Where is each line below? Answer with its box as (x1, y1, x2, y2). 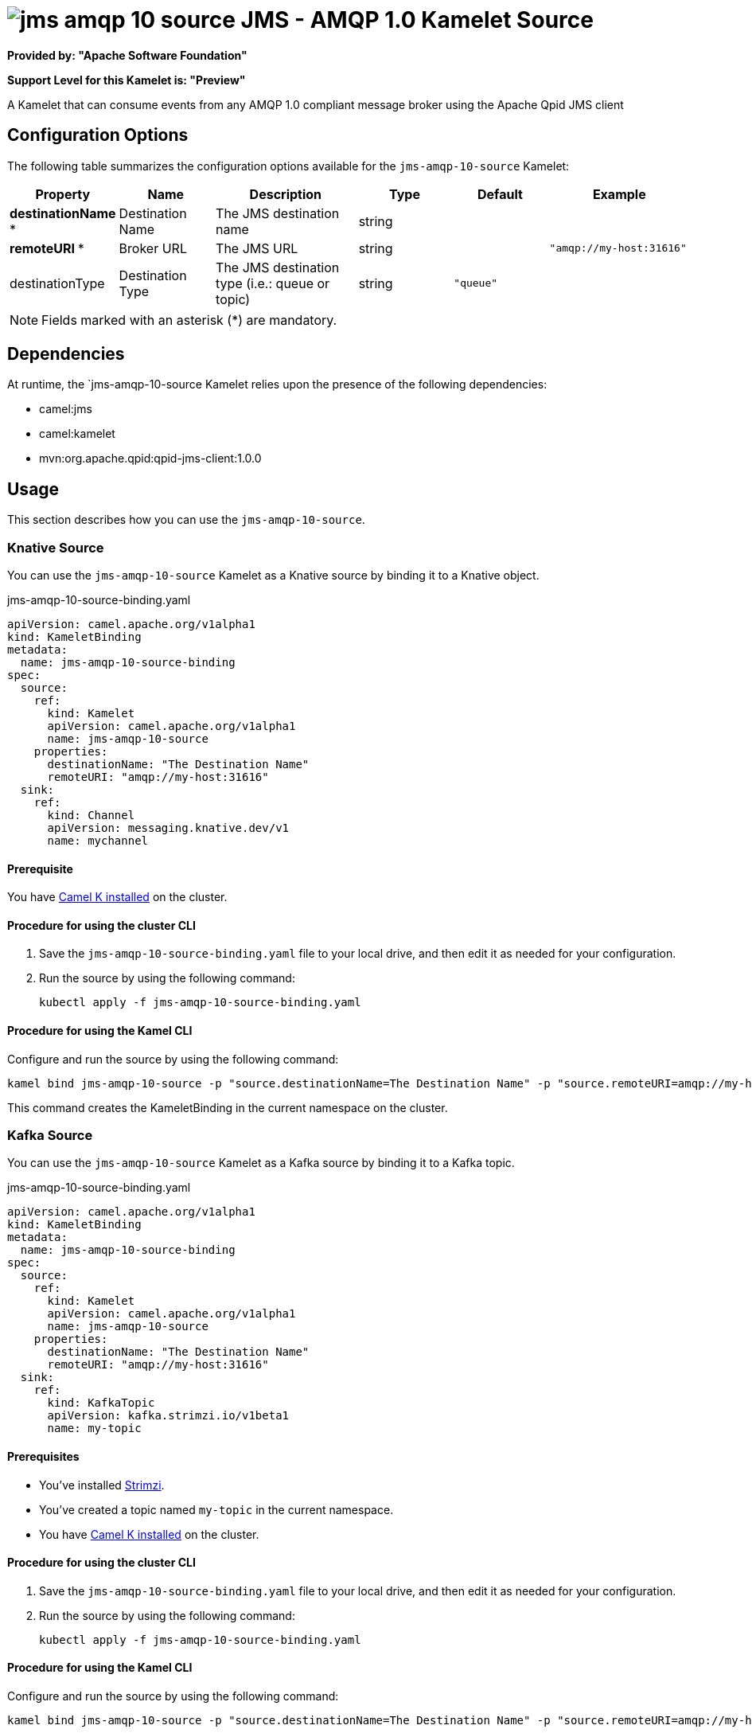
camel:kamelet (39, 427, 115, 441)
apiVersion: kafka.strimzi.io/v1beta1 (47, 1409, 290, 1423)
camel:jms (39, 402, 92, 416)
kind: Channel (47, 809, 135, 822)
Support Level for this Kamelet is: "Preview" (7, 72, 246, 87)
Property (35, 185, 91, 202)
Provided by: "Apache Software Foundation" (7, 48, 247, 62)
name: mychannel (47, 834, 149, 848)
